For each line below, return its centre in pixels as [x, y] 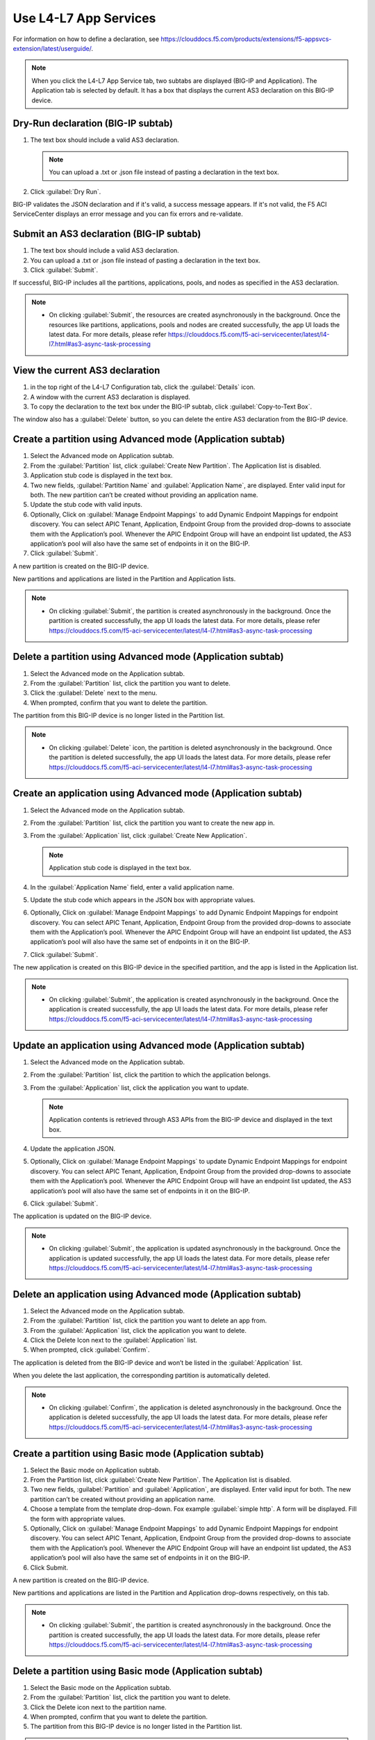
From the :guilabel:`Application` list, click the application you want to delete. [138, 1330]
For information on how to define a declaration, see [86, 39]
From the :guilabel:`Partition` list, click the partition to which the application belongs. [150, 1075]
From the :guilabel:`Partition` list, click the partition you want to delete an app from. [149, 1321]
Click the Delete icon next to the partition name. [98, 1707]
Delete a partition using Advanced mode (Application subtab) [148, 657]
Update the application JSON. [73, 1149]
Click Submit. [49, 1567]
